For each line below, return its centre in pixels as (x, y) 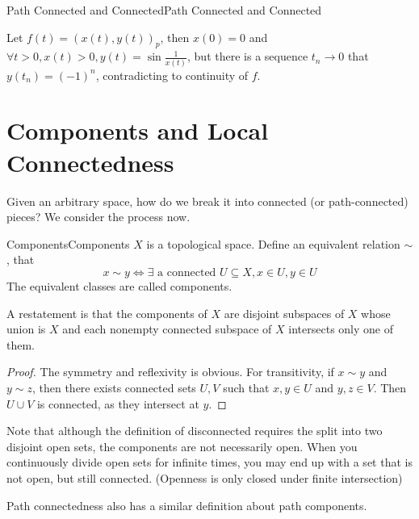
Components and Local (138, 130)
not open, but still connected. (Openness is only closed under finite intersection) (205, 477)
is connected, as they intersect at (118, 403)
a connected (187, 272)
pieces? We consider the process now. (98, 217)
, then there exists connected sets (114, 387)
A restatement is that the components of (107, 313)
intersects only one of (341, 329)
